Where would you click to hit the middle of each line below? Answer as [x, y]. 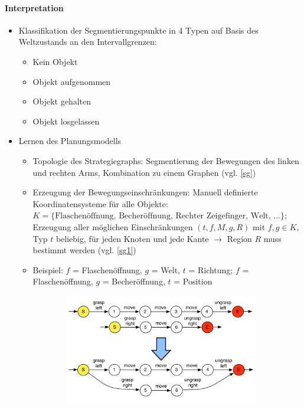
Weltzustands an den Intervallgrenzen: [88, 42]
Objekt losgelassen [66, 121]
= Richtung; [211, 269]
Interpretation [34, 7]
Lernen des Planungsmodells [70, 141]
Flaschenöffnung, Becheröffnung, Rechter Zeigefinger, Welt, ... [168, 216]
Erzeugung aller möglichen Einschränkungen [113, 226]
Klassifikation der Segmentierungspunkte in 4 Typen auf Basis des [138, 30]
